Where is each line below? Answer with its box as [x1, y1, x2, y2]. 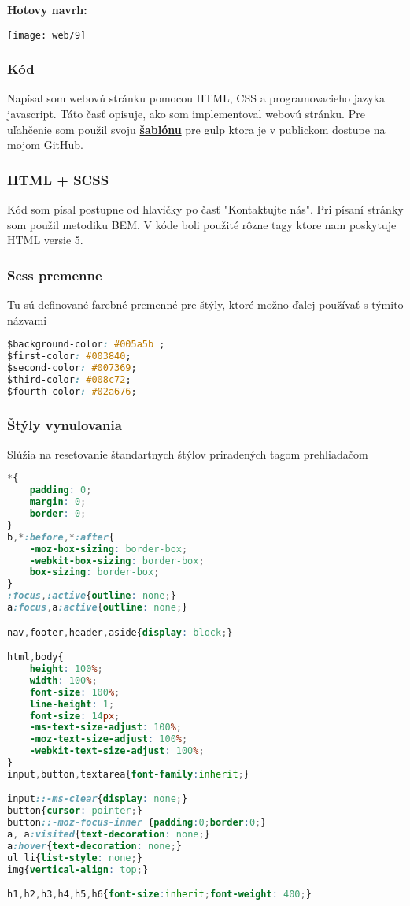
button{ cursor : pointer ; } [7, 805, 142, 817]
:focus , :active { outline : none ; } [7, 590, 176, 602]
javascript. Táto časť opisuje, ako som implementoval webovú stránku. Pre [7, 106, 365, 122]
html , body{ [7, 652, 64, 663]
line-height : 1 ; [29, 698, 115, 710]
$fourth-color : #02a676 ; [7, 385, 137, 397]
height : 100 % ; [29, 663, 103, 674]
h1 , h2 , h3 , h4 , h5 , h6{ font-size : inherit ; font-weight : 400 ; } [7, 889, 312, 900]
